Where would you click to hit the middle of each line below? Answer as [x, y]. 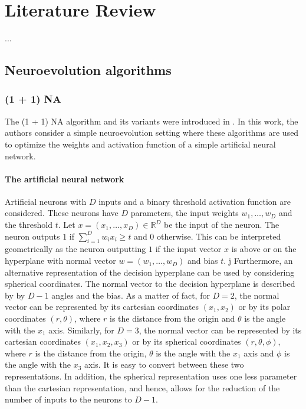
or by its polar [264, 307]
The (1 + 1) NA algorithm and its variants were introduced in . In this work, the [152, 121]
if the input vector [188, 249]
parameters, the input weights [185, 213]
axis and [259, 353]
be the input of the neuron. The [221, 225]
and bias [203, 261]
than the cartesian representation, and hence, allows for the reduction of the [142, 387]
